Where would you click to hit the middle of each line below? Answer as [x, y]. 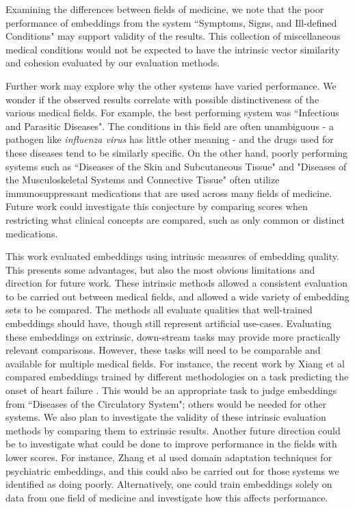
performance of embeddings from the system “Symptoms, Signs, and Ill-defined [171, 22]
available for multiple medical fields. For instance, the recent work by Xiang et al [175, 363]
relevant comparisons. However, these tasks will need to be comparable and [163, 350]
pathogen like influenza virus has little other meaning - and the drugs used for [170, 139]
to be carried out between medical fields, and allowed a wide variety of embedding [177, 296]
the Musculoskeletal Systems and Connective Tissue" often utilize [143, 180]
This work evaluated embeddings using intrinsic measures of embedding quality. [172, 256]
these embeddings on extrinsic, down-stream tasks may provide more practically [173, 336]
